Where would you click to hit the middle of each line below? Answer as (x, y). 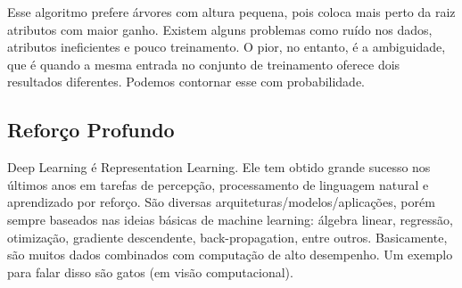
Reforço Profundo (91, 130)
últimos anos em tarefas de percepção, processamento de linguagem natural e (218, 184)
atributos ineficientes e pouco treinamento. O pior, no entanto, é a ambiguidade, (227, 47)
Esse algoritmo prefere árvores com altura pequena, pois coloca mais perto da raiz (231, 12)
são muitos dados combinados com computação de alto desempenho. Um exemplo (230, 255)
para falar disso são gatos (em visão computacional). (150, 272)
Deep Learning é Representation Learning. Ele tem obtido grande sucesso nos (219, 167)
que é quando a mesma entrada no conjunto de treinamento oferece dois (204, 64)
